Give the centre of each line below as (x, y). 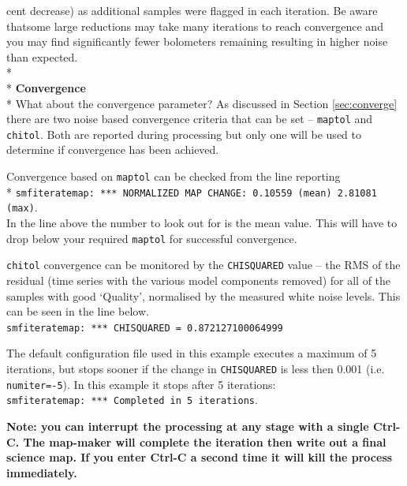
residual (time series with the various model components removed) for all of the (199, 280)
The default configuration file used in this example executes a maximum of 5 (192, 353)
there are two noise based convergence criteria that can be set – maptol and (190, 119)
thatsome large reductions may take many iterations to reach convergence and (195, 26)
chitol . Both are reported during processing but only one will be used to (184, 134)
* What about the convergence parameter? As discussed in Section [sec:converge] (202, 103)
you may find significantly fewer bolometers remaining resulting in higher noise (197, 41)
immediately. (42, 472)
